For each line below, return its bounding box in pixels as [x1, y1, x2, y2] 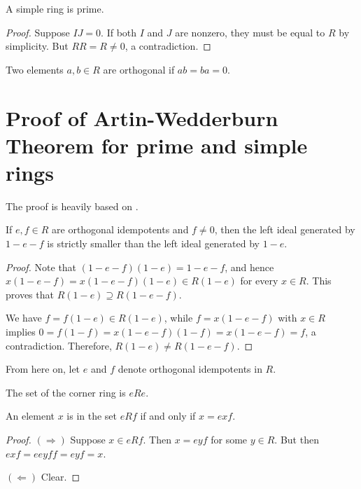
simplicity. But [6, 39, 69, 53]
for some [211, 432, 248, 446]
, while [164, 310, 193, 325]
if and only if [140, 408, 196, 423]
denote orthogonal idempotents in [118, 361, 262, 376]
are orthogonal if [103, 62, 175, 76]
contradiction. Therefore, [6, 338, 112, 352]
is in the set [66, 408, 118, 423]
